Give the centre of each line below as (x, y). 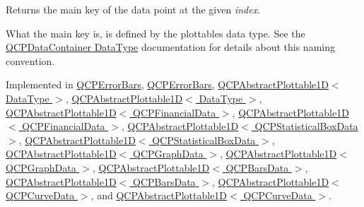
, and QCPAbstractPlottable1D (159, 195)
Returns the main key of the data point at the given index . (133, 9)
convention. (30, 60)
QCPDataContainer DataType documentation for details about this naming (170, 47)
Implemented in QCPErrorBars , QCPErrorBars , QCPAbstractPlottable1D (168, 84)
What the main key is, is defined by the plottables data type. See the (155, 33)
